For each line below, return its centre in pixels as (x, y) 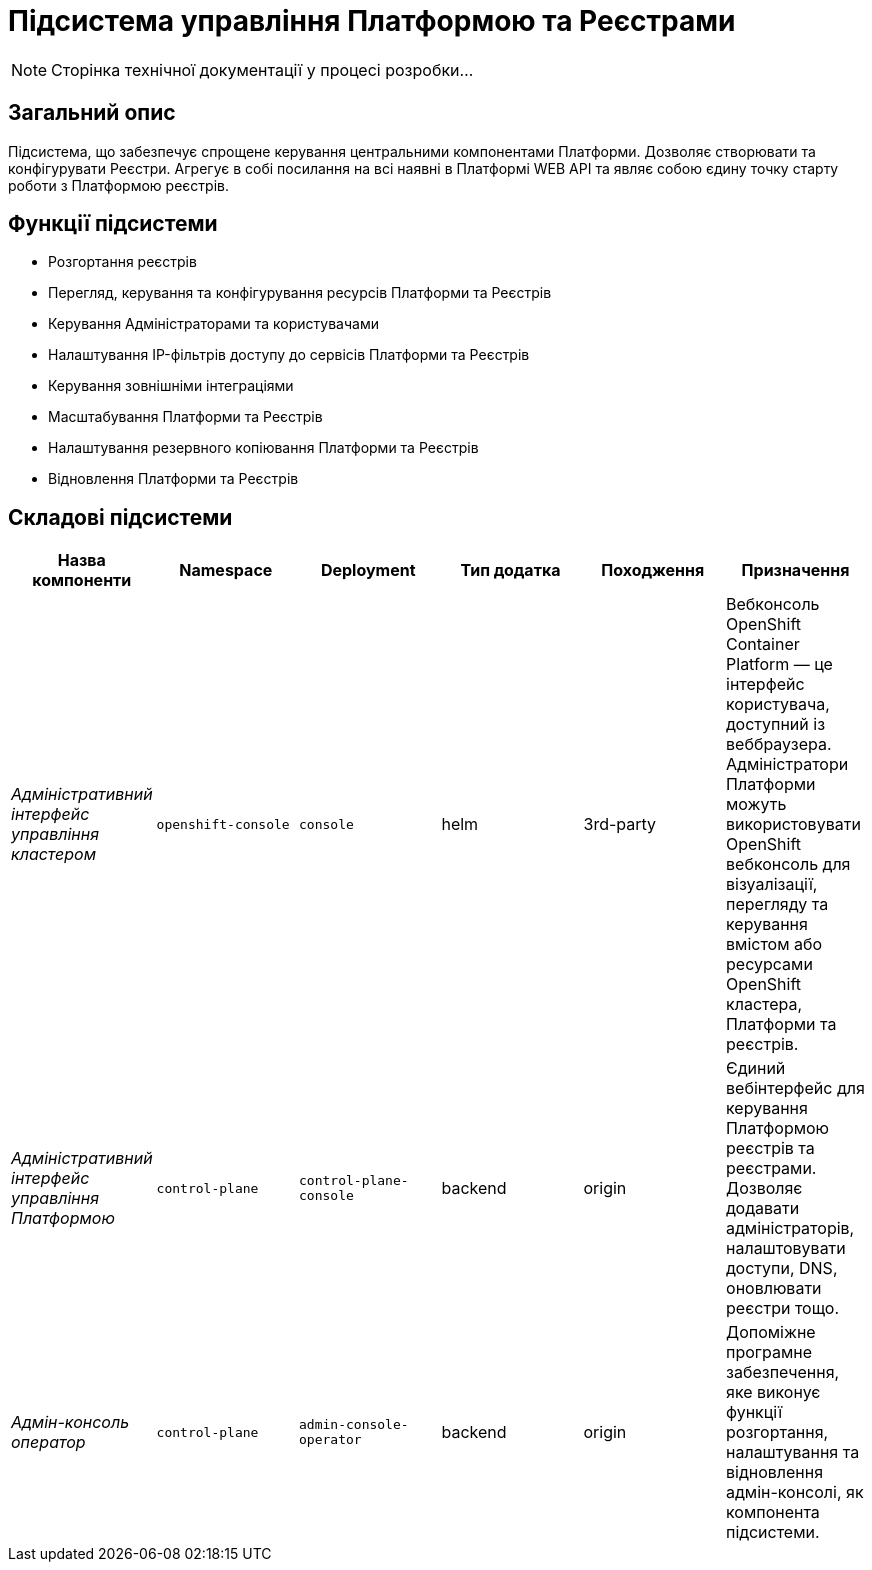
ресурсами (769, 964)
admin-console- (354, 1425)
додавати (763, 1208)
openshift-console (223, 824)
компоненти (82, 580)
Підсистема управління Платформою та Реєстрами (372, 21)
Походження (653, 570)
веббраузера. (779, 744)
